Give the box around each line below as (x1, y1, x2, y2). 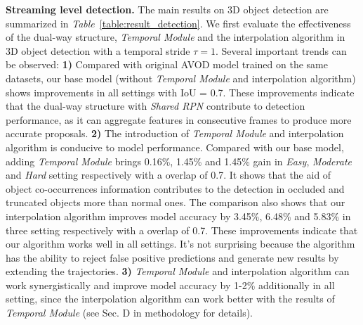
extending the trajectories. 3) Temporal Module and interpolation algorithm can (6, 264, 350, 279)
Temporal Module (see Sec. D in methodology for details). (6, 305, 253, 320)
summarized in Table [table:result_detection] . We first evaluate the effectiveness (6, 15, 351, 30)
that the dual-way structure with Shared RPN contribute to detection (6, 98, 305, 113)
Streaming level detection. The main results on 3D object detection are (6, 2, 329, 16)
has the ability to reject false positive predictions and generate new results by (6, 250, 339, 265)
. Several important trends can (215, 43, 347, 58)
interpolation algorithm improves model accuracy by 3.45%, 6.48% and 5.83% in (6, 208, 351, 223)
